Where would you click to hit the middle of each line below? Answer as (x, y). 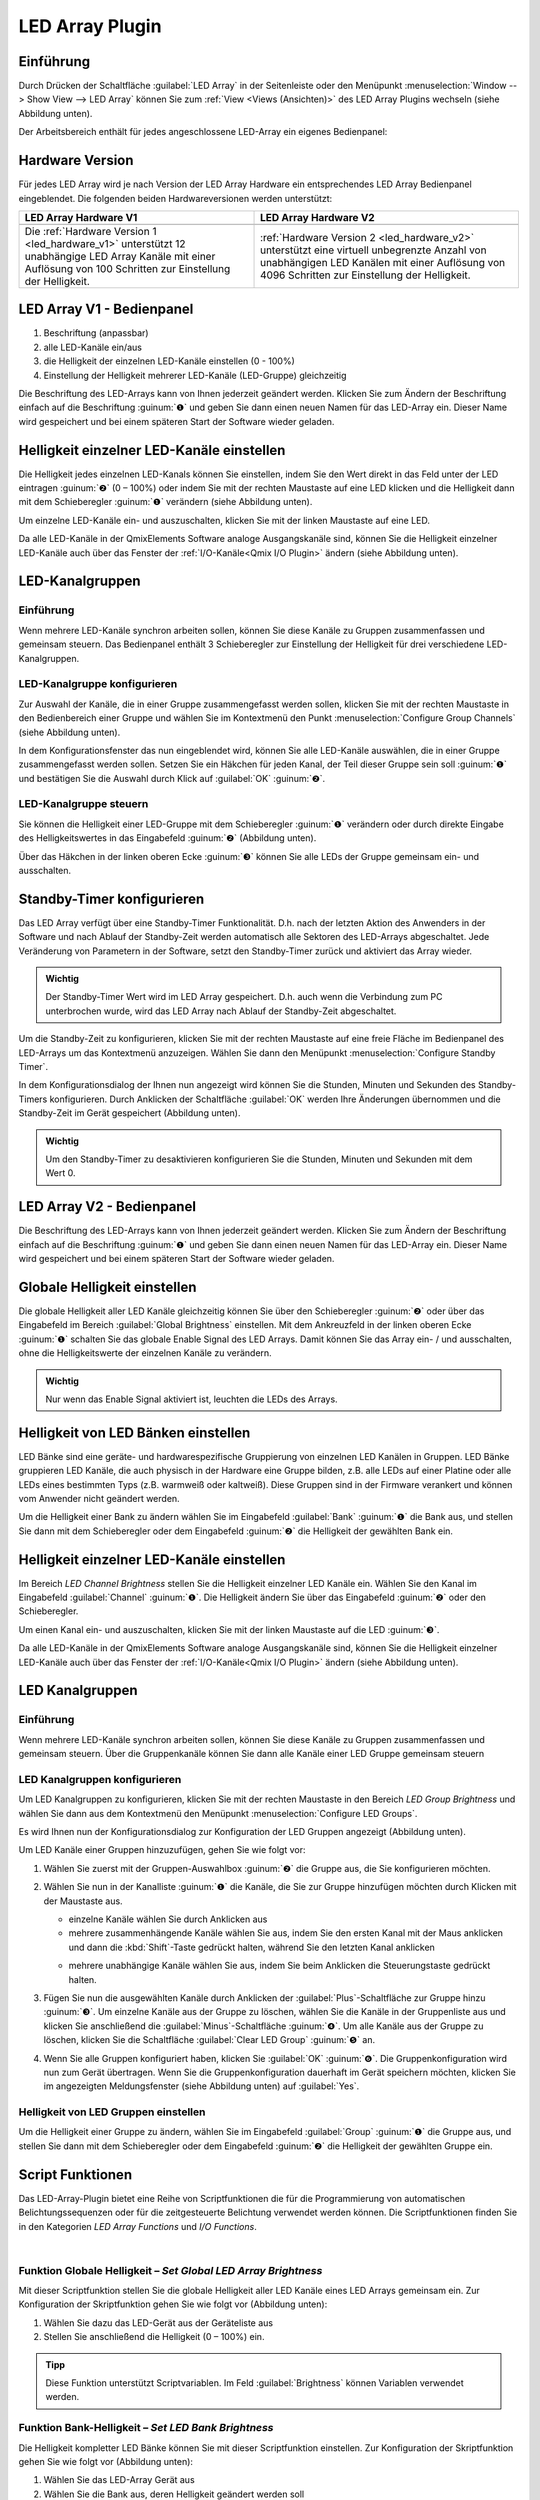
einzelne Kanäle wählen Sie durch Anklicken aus (168, 1919)
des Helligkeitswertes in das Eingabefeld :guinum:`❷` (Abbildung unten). (167, 838)
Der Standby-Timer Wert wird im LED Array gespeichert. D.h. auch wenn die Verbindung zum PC (244, 997)
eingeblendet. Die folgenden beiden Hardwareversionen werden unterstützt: (175, 198)
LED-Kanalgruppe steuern (83, 804)
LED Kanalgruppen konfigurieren (100, 1779)
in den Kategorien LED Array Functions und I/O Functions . (137, 2226)
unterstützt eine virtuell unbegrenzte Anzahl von (373, 250)
